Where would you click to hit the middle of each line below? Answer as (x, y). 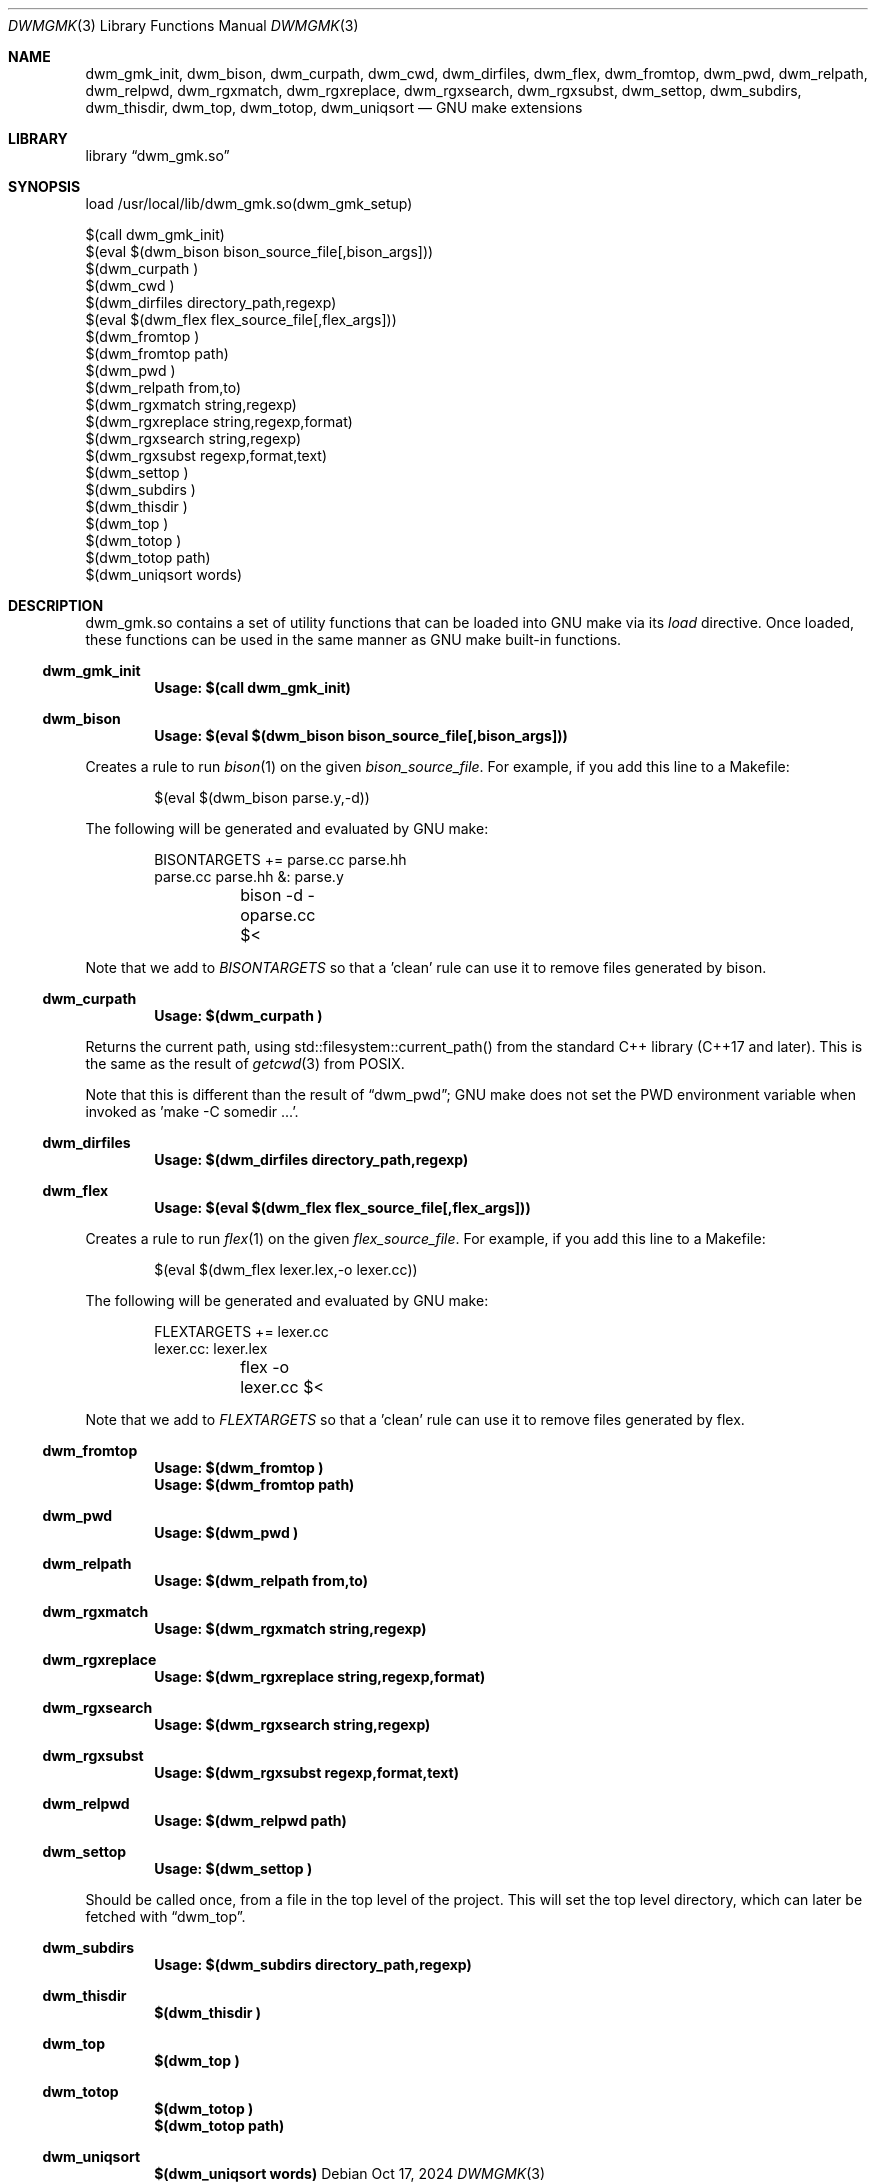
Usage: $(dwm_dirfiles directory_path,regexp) (311, 1159)
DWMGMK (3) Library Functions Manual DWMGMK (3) (183, 25)
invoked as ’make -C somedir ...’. (192, 1111)
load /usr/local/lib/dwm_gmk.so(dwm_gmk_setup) (249, 203)
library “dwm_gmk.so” (157, 155)
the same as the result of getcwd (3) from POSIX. (245, 1063)
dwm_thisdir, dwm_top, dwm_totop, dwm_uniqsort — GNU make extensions (334, 107)
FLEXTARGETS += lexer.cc (241, 1331)
